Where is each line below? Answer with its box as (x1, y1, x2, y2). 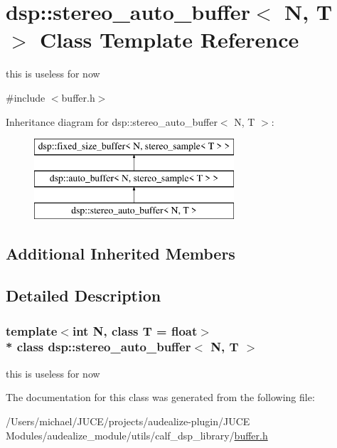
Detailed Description (6, 284, 161, 306)
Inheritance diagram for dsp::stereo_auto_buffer (6, 114, 218, 129)
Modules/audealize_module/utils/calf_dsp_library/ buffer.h (6, 427, 268, 442)
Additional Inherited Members (6, 242, 235, 265)
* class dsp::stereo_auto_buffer (6, 338, 191, 356)
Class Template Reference (40, 25, 299, 54)
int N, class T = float (72, 321, 198, 339)
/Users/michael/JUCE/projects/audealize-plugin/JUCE (6, 413, 250, 428)
